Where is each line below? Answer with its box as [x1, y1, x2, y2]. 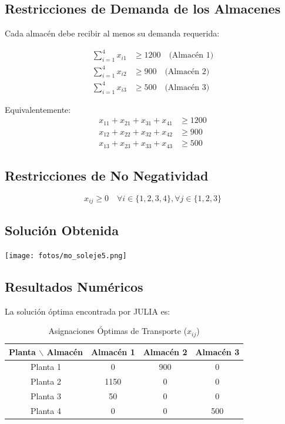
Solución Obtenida [5, 221, 119, 239]
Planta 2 [30, 375, 61, 388]
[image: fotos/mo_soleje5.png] [5, 251, 127, 260]
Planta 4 [30, 404, 61, 416]
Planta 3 [30, 390, 61, 402]
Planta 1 [30, 360, 61, 373]
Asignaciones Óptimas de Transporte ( [48, 325, 187, 337]
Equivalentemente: [5, 103, 71, 115]
